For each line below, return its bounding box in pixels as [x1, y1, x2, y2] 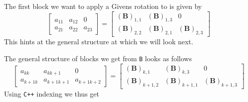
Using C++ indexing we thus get [4, 89, 99, 99]
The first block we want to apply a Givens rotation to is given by [4, 1, 202, 11]
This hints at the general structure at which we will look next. [4, 36, 193, 47]
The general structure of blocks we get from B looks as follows [4, 53, 192, 63]
